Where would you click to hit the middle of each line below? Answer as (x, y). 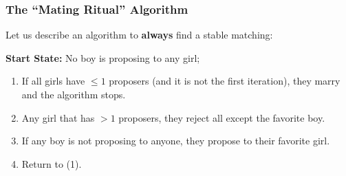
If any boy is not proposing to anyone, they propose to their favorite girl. (176, 141)
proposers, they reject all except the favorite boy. (222, 117)
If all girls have (53, 81)
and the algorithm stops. (74, 94)
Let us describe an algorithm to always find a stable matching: (139, 35)
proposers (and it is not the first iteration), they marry (225, 81)
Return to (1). (52, 163)
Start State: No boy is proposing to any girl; (103, 57)
